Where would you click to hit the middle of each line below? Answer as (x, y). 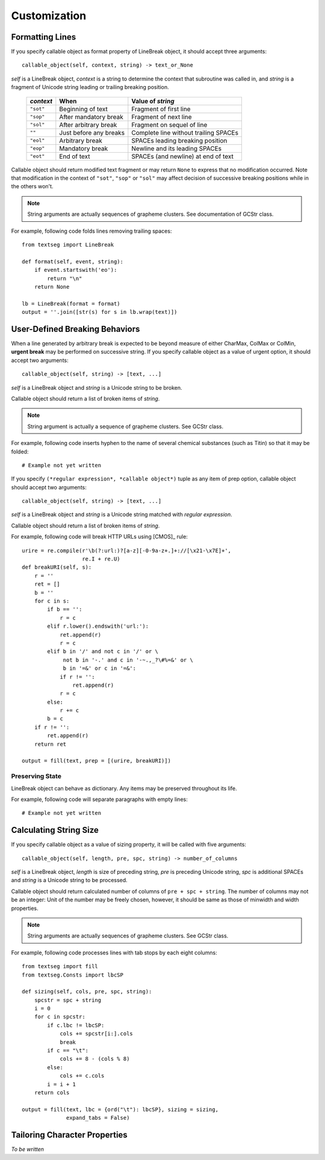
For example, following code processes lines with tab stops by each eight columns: (114, 953)
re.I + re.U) (101, 559)
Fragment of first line (161, 109)
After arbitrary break (88, 124)
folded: (20, 452)
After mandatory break (91, 117)
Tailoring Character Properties (69, 1134)
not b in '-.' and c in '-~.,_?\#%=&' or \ (128, 660)
